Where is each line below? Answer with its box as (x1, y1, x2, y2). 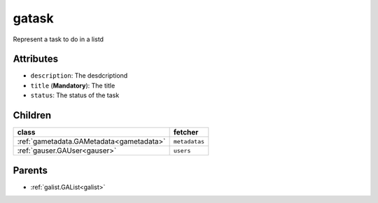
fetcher (173, 127, 199, 137)
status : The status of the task (30, 91, 120, 99)
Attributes (13, 53, 59, 65)
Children (13, 109, 52, 122)
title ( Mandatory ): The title (30, 81, 115, 90)
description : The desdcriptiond (30, 71, 128, 80)
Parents (13, 164, 48, 176)
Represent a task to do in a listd (13, 35, 104, 43)
